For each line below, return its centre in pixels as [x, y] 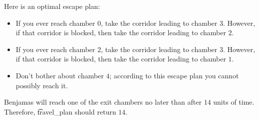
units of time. [234, 102]
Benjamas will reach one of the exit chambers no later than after [103, 102]
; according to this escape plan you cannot [174, 75]
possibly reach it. [42, 85]
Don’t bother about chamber [60, 75]
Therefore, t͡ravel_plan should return [60, 111]
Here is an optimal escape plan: [52, 6]
